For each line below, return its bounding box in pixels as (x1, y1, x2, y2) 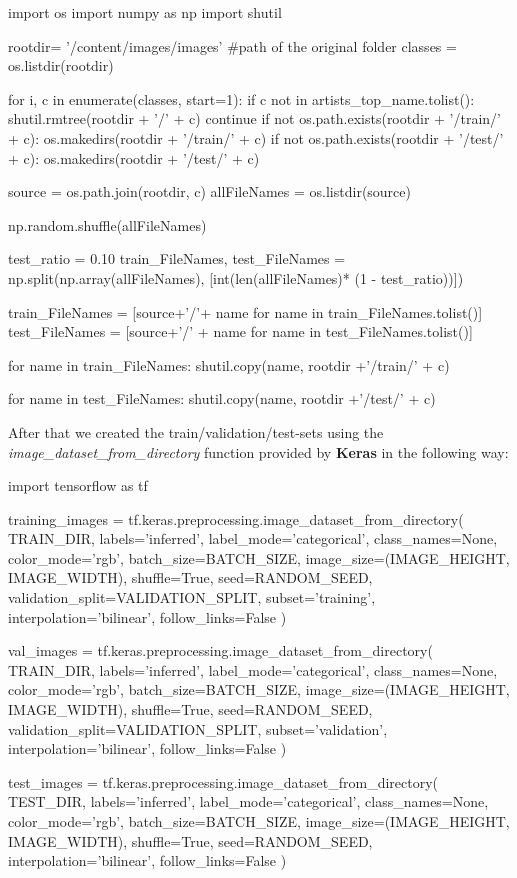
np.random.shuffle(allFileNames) (8, 214, 207, 235)
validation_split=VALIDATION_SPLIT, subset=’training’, (8, 587, 376, 608)
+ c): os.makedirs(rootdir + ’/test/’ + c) (8, 147, 260, 168)
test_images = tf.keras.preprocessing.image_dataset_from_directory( (8, 771, 439, 792)
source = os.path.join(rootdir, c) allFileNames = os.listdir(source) (8, 181, 411, 202)
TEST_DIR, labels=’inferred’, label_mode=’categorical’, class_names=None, (8, 791, 489, 812)
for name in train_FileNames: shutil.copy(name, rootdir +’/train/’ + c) (8, 354, 450, 375)
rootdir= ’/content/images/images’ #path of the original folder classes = (8, 35, 457, 56)
